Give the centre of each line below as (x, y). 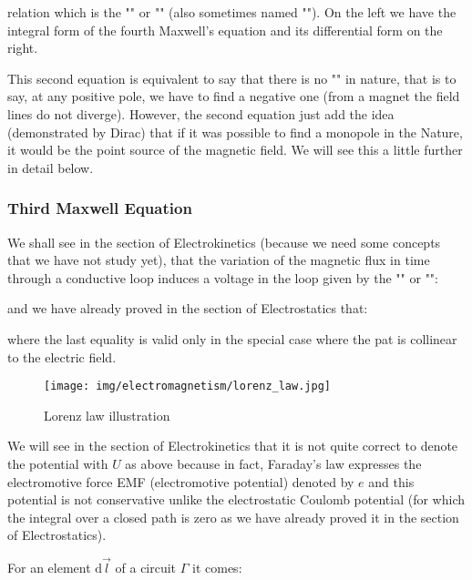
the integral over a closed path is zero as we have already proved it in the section (233, 517)
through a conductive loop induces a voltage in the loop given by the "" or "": (223, 277)
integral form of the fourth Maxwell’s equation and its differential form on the (225, 30)
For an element (49, 568)
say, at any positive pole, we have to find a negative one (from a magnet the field (234, 96)
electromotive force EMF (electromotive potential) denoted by (181, 481)
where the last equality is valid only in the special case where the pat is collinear (232, 338)
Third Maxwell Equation (100, 208)
